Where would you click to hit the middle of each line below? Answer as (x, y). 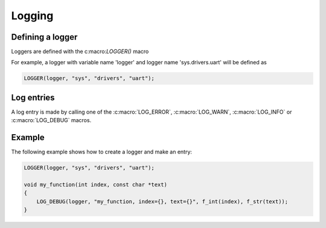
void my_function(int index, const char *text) (95, 184)
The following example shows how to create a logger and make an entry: (102, 152)
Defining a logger (44, 37)
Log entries (33, 97)
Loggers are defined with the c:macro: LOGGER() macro (80, 52)
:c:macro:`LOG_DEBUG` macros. (51, 120)
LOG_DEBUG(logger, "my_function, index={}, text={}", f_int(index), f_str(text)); (162, 201)
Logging (32, 16)
